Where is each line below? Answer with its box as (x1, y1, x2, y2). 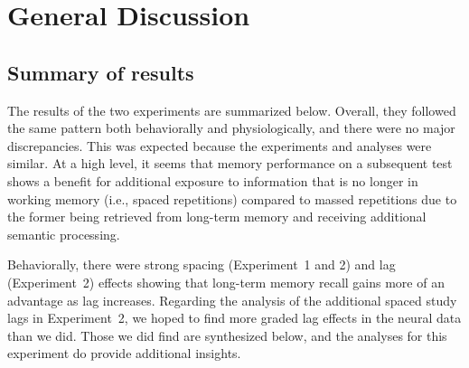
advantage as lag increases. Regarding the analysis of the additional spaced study (7, 290, 457, 309)
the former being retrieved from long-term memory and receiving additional (7, 207, 427, 226)
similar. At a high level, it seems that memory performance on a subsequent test (7, 154, 453, 173)
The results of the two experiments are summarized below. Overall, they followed (7, 100, 456, 119)
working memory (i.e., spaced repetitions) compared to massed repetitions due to (7, 189, 457, 208)
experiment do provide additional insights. (7, 344, 241, 363)
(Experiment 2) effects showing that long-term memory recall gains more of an (7, 272, 445, 291)
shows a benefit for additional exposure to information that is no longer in (7, 171, 418, 190)
